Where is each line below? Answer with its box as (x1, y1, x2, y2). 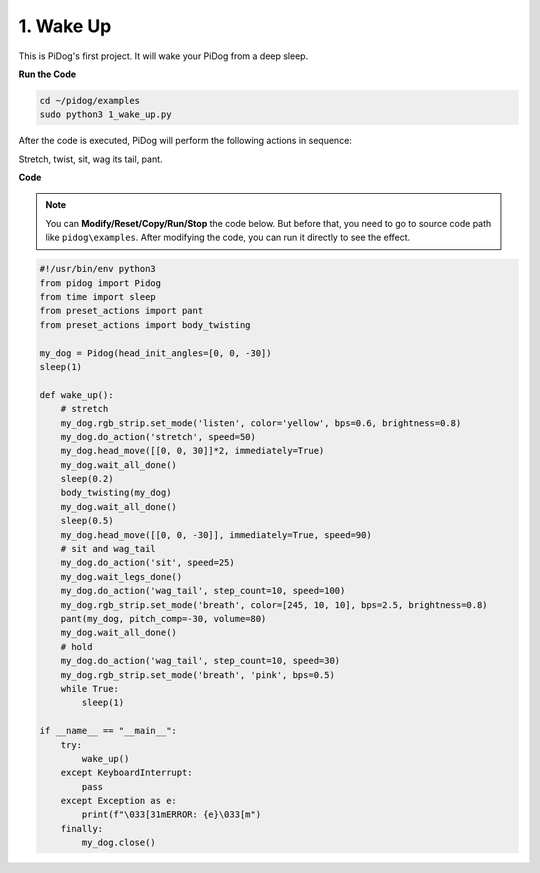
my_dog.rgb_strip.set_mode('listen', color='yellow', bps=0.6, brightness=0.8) (60, 417, 462, 429)
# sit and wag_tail (60, 543, 157, 555)
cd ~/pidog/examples (39, 95, 140, 106)
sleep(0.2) (60, 473, 114, 485)
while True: (60, 683, 120, 694)
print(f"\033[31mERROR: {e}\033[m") (81, 809, 262, 820)
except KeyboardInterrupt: (60, 767, 194, 779)
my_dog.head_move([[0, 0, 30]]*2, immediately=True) (60, 445, 325, 457)
